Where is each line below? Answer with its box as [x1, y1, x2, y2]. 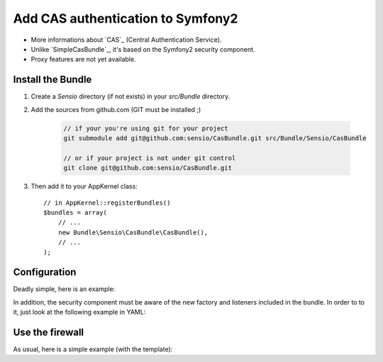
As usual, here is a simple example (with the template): [13, 345, 173, 353]
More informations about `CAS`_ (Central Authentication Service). [30, 35, 222, 44]
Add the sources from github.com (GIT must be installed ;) [30, 105, 201, 113]
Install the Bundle [13, 74, 92, 86]
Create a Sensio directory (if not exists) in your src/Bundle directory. [30, 92, 231, 101]
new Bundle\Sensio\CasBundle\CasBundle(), [57, 228, 209, 237]
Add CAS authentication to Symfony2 [13, 11, 238, 26]
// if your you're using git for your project [63, 124, 228, 132]
